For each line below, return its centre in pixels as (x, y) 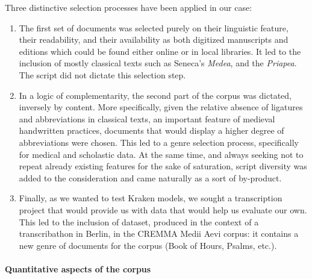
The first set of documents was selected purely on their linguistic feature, (154, 27)
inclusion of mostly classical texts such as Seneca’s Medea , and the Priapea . (158, 63)
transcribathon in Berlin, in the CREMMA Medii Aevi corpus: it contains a (159, 234)
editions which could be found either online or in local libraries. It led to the (160, 51)
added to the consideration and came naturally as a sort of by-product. (150, 177)
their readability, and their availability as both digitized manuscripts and (154, 39)
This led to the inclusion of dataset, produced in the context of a (139, 221)
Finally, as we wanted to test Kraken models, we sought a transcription (151, 198)
